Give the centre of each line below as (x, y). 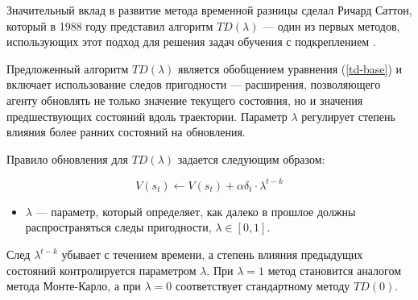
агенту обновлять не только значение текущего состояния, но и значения (185, 100)
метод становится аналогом (334, 270)
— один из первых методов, (331, 25)
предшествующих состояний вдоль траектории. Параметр (147, 116)
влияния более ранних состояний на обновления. (126, 132)
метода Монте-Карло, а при (74, 286)
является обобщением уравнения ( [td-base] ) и (290, 68)
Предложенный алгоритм (68, 68)
